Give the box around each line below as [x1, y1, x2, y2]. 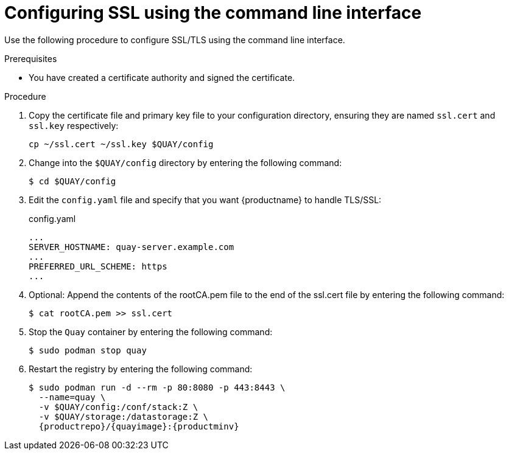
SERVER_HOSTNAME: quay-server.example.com [29, 241, 234, 252]
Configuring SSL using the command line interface [4, 2, 422, 23]
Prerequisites [4, 53, 57, 64]
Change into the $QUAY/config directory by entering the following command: [29, 157, 342, 168]
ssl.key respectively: [29, 120, 119, 131]
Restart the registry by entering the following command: [29, 363, 253, 374]
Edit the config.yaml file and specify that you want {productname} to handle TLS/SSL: [29, 194, 382, 205]
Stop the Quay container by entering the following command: [29, 326, 273, 337]
